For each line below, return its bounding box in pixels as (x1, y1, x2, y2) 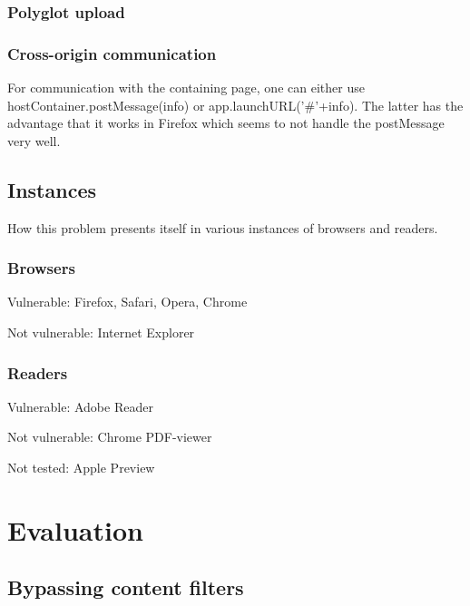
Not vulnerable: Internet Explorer (7, 323, 195, 342)
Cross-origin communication (7, 42, 217, 64)
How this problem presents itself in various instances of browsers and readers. (7, 218, 438, 237)
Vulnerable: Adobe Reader (7, 396, 153, 415)
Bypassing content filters (7, 573, 244, 601)
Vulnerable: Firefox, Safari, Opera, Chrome (7, 292, 248, 311)
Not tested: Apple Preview (7, 458, 155, 477)
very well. (7, 131, 61, 150)
